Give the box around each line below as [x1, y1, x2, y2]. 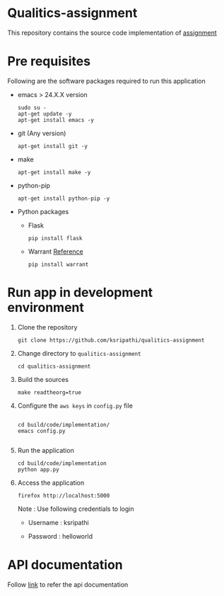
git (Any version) [17, 129, 66, 137]
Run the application [17, 446, 74, 454]
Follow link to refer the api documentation [7, 580, 129, 589]
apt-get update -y [17, 110, 72, 118]
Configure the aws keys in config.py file [17, 401, 133, 410]
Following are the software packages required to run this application [7, 77, 206, 85]
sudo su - [17, 104, 47, 111]
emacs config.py [17, 427, 66, 434]
